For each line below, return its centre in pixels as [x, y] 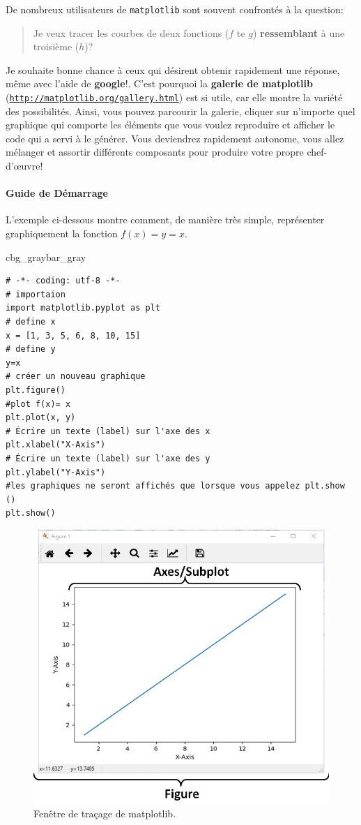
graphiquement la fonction [62, 233]
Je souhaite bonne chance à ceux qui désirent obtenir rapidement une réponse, [173, 69]
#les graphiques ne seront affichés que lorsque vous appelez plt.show [175, 486]
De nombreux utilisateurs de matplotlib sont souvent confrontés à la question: [175, 9]
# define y [31, 349]
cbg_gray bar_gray [46, 257]
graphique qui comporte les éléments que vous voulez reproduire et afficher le [170, 125]
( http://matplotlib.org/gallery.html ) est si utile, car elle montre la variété [174, 97]
